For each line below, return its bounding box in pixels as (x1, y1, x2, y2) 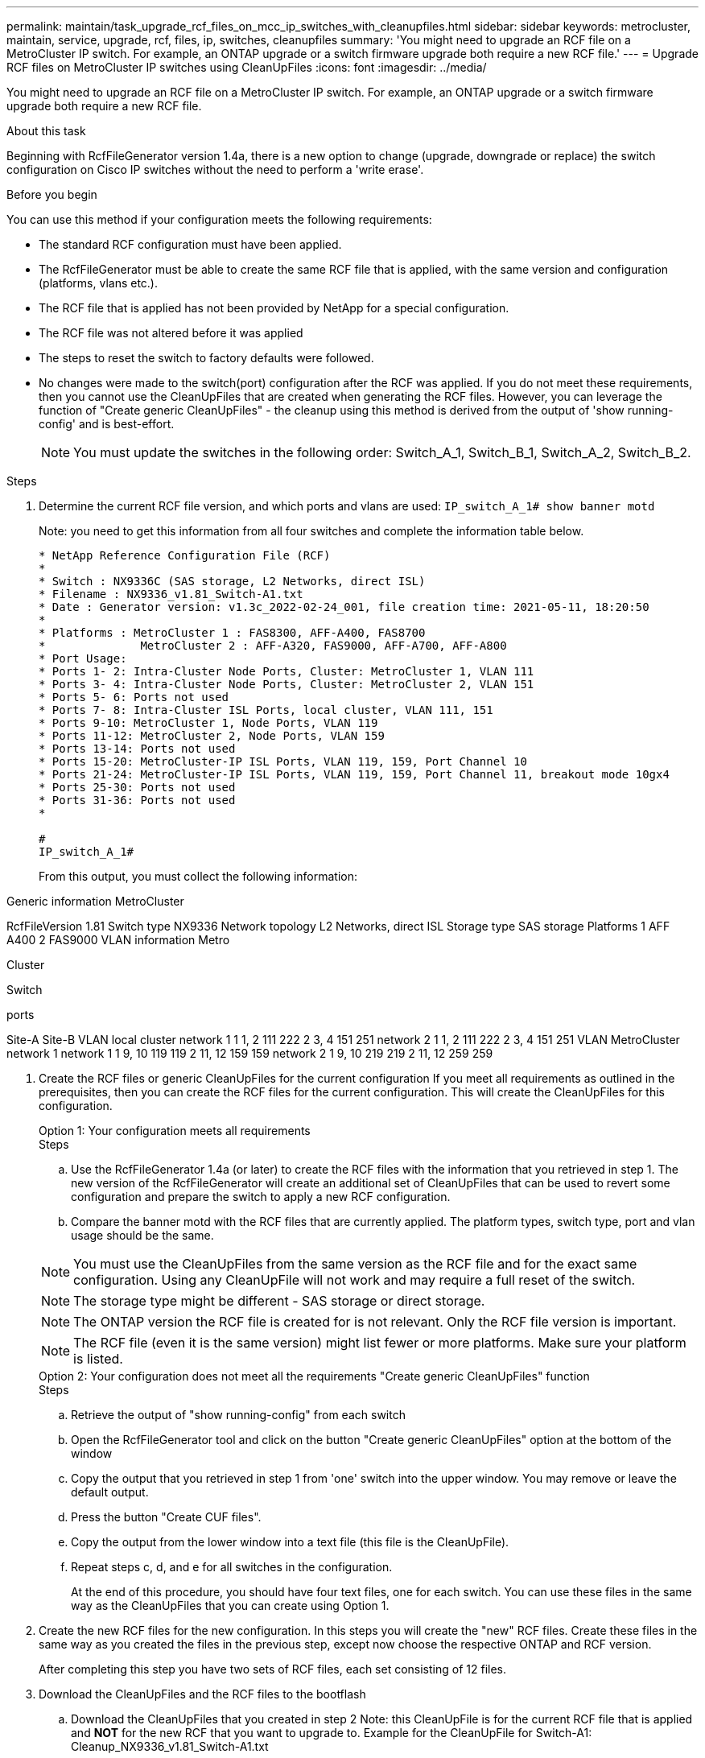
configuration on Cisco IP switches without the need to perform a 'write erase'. (6, 163, 424, 176)
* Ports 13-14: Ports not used (39, 742, 236, 755)
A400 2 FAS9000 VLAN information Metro (6, 933, 230, 947)
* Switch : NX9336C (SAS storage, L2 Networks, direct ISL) (39, 575, 426, 588)
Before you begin (6, 188, 97, 201)
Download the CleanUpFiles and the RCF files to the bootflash (39, 1687, 366, 1701)
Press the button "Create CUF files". (71, 1510, 262, 1524)
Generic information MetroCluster (6, 894, 184, 908)
